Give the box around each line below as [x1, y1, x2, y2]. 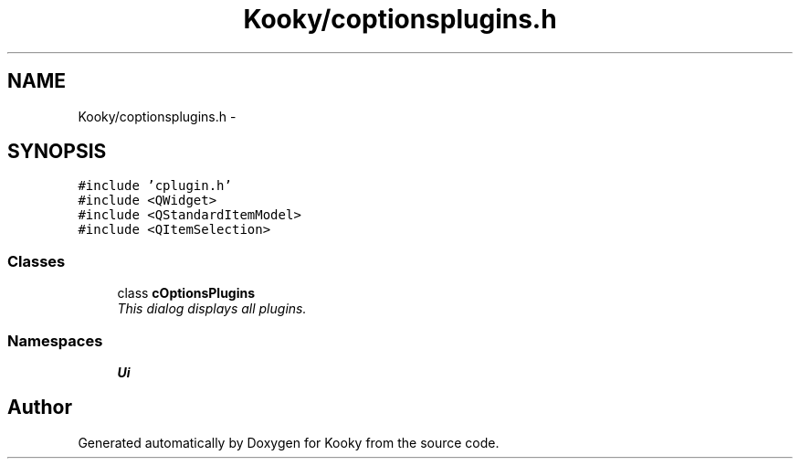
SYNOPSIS [7, 140, 107, 164]
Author [7, 396, 72, 419]
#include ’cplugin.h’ [78, 178, 232, 194]
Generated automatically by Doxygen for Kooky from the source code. [78, 434, 500, 450]
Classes [7, 251, 66, 270]
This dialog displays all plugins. [117, 301, 307, 317]
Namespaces [7, 331, 103, 350]
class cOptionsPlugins [117, 285, 256, 302]
